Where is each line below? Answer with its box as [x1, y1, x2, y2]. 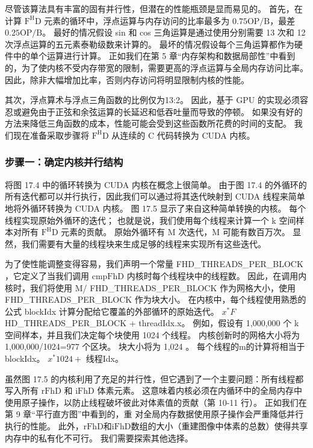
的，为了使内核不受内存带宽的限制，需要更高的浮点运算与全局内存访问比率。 [5, 61, 308, 74]
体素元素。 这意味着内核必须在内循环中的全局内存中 [97, 384, 303, 397]
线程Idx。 [85, 352, 123, 365]
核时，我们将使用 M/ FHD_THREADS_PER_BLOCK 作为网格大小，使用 [5, 281, 296, 294]
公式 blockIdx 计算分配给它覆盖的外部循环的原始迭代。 [5, 304, 219, 317]
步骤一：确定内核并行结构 [5, 154, 123, 169]
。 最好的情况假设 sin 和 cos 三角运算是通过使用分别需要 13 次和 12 [42, 26, 306, 39]
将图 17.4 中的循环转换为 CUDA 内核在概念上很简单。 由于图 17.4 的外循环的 [5, 178, 307, 191]
